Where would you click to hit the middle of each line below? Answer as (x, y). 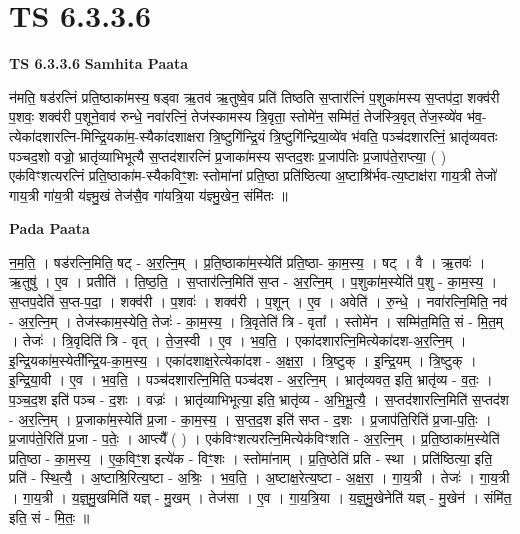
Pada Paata (49, 228)
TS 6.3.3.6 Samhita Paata (99, 63)
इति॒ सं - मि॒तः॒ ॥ (49, 516)
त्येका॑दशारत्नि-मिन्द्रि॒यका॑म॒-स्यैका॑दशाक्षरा (107, 135)
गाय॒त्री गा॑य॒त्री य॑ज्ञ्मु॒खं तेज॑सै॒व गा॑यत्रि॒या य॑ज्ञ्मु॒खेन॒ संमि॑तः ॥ (148, 194)
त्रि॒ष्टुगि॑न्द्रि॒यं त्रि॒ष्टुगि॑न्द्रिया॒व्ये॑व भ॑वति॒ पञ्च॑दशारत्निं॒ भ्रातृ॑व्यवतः (353, 135)
